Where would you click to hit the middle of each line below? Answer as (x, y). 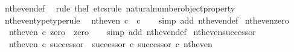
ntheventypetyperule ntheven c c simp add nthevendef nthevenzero (147, 20)
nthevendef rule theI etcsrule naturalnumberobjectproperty (120, 8)
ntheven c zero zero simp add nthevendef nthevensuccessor (132, 32)
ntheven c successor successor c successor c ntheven (110, 43)
